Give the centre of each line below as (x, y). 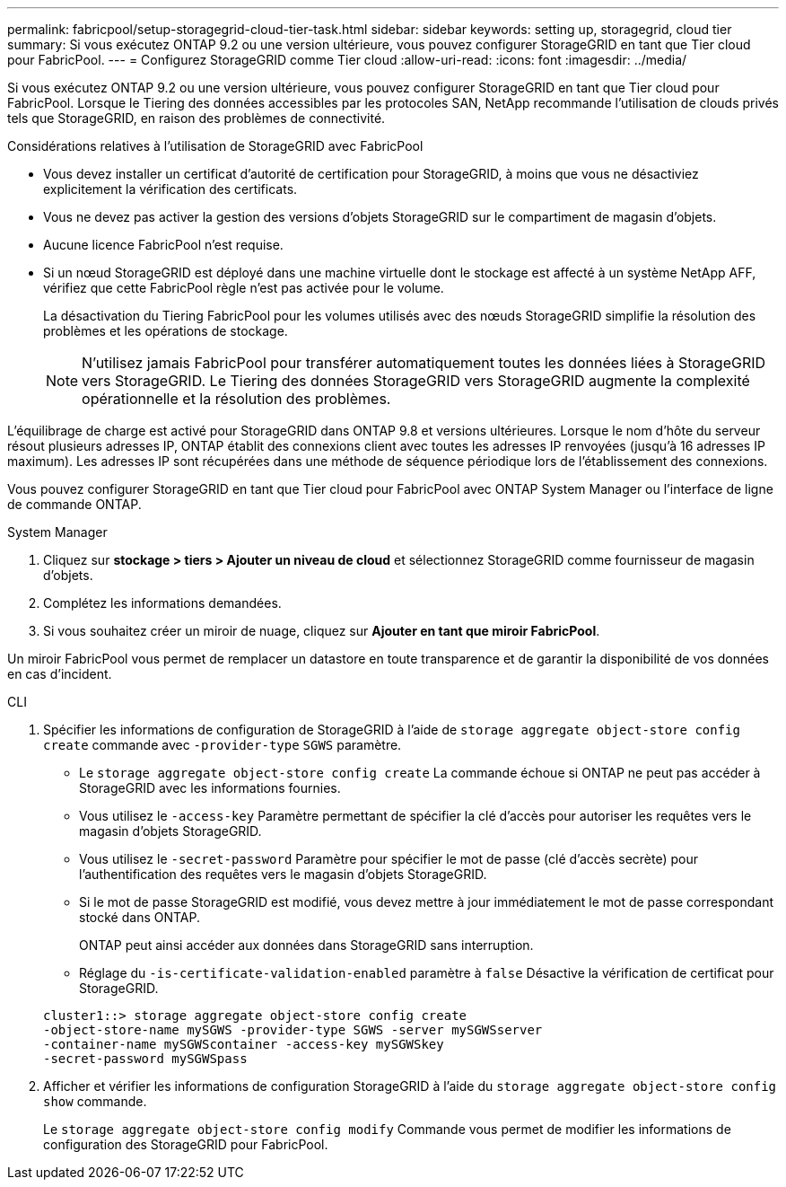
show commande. (95, 1101)
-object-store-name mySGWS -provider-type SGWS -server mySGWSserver (293, 1030)
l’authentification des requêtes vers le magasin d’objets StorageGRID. (283, 874)
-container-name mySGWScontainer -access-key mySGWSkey (244, 1044)
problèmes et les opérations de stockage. (166, 331)
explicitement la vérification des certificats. (170, 189)
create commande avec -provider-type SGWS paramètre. (223, 745)
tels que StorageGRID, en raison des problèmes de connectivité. (196, 118)
